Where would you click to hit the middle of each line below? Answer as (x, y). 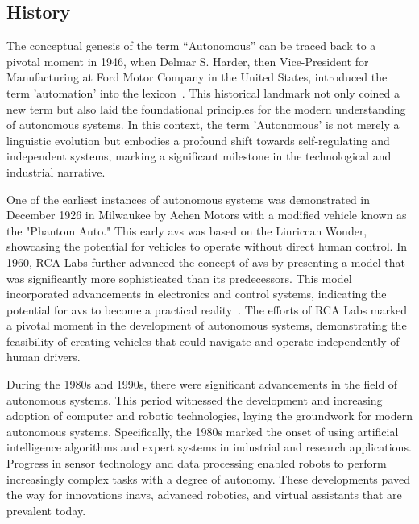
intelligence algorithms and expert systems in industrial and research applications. (209, 447)
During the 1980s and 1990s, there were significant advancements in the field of (202, 384)
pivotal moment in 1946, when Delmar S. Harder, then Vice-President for (188, 61)
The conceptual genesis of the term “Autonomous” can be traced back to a (191, 46)
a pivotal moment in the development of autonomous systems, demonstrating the (207, 325)
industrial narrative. (56, 171)
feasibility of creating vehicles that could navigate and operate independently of (203, 341)
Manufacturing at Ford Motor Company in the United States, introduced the (197, 77)
